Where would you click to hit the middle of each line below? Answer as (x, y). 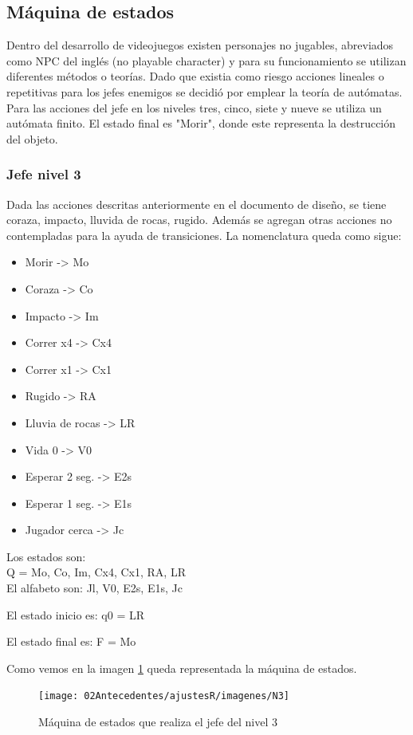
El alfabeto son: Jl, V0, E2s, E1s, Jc (94, 588)
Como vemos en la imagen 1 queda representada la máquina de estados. (182, 668)
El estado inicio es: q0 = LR (76, 614)
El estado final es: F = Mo (71, 641)
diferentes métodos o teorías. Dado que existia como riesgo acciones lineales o (195, 76)
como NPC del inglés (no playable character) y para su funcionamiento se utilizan (206, 60)
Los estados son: (46, 556)
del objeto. (32, 138)
